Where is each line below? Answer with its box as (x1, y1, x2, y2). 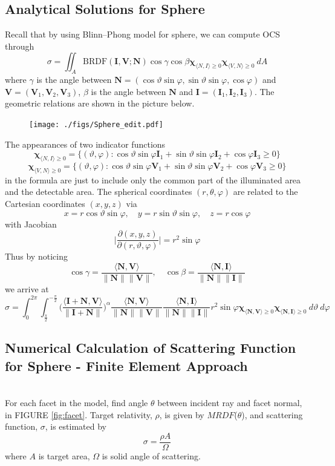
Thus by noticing (5, 250, 68, 263)
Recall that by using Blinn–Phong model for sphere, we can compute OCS (5, 28, 281, 41)
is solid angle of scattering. (102, 450, 201, 462)
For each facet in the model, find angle (5, 396, 148, 409)
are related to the (233, 185, 298, 198)
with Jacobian (5, 217, 57, 230)
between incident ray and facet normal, (157, 396, 302, 409)
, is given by (159, 408, 204, 421)
